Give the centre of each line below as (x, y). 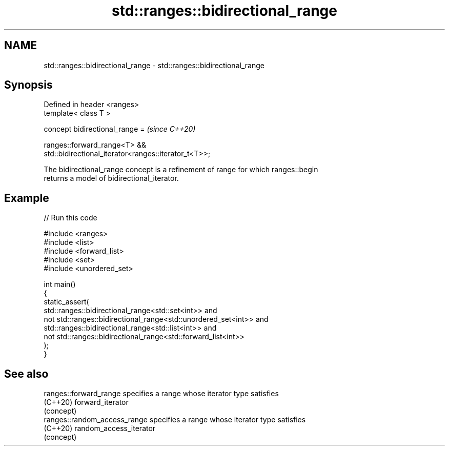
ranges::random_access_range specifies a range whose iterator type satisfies (175, 420)
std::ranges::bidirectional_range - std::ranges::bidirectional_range (154, 65)
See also (26, 374)
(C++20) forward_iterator (86, 402)
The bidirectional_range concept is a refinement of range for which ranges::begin (181, 170)
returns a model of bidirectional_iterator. (111, 178)
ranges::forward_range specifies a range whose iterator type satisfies (161, 394)
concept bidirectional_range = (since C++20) (120, 129)
